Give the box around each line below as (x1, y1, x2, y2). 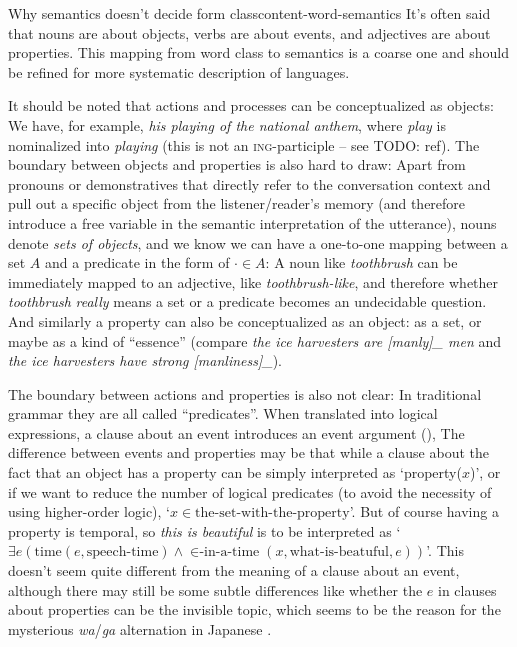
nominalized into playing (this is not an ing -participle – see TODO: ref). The (8, 134, 480, 155)
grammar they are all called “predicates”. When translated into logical (8, 403, 438, 424)
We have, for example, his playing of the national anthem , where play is (8, 114, 446, 135)
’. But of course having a (349, 501, 499, 522)
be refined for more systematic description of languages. (8, 61, 350, 82)
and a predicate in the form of (45, 252, 230, 273)
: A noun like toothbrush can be (265, 252, 458, 273)
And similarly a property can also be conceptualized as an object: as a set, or (8, 310, 482, 331)
